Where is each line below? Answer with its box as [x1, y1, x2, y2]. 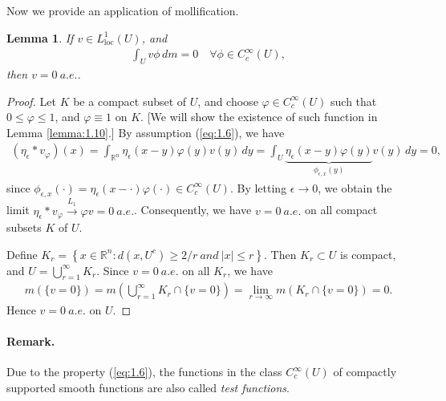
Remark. [6, 332, 55, 349]
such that [330, 92, 377, 109]
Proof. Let [6, 92, 56, 109]
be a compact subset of [73, 92, 187, 109]
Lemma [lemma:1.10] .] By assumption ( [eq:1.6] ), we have [6, 124, 285, 140]
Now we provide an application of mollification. [6, 2, 239, 18]
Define [6, 245, 38, 262]
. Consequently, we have [134, 201, 252, 218]
